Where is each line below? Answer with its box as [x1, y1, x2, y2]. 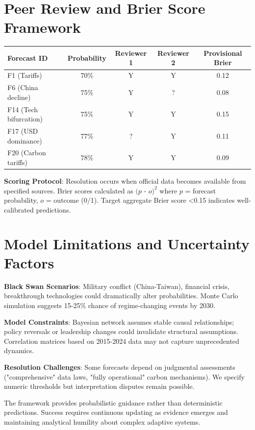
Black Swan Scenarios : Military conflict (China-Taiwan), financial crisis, [4, 281, 229, 291]
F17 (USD [7, 125, 38, 136]
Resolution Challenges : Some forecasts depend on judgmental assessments [4, 361, 235, 372]
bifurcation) [7, 114, 43, 124]
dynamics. [4, 345, 34, 356]
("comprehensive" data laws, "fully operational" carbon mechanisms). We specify [4, 371, 245, 382]
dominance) [7, 135, 42, 145]
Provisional [204, 48, 242, 58]
